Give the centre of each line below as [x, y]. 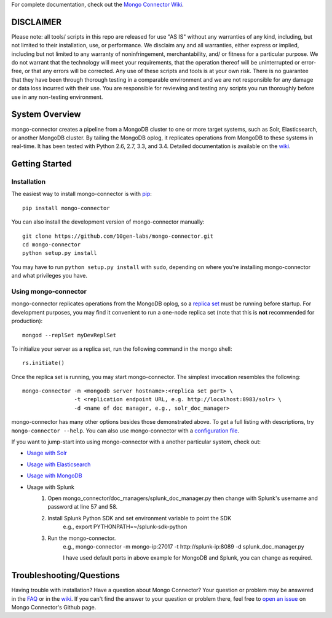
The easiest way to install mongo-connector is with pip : [81, 194]
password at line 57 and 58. [83, 507]
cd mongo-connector [52, 245]
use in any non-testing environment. [57, 97]
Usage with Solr [47, 453]
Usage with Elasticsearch [59, 464]
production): [27, 321]
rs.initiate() [43, 363]
